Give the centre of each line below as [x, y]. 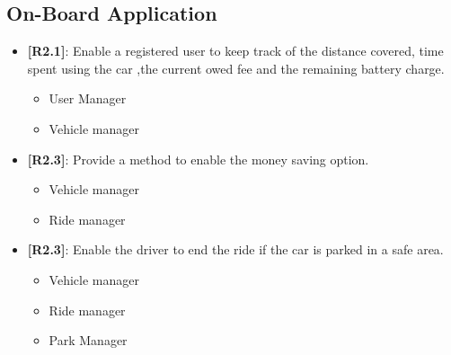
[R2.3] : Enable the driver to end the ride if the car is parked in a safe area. [235, 249]
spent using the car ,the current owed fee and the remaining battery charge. [236, 68]
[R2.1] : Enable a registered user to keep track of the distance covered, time [235, 51]
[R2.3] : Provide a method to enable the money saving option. [198, 159]
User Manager [88, 98]
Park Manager [88, 340]
